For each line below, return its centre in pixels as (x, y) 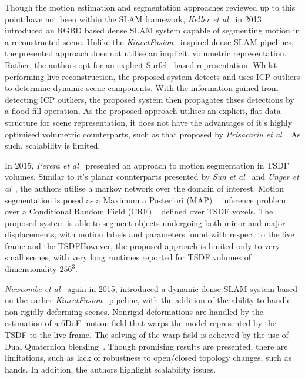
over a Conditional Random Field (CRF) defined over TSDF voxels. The (139, 211)
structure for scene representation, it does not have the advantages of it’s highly (149, 122)
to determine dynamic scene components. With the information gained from (142, 88)
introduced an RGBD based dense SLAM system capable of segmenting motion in (152, 30)
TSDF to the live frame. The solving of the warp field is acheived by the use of (147, 335)
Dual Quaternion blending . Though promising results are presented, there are (146, 346)
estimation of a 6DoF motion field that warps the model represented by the (140, 323)
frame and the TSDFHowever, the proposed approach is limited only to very (143, 245)
